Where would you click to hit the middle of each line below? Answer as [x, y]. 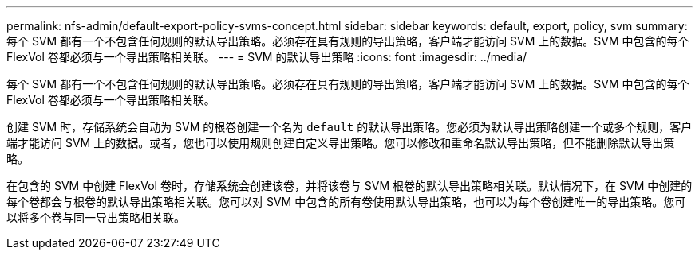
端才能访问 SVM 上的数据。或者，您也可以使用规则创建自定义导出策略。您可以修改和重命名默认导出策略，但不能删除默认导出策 [341, 143]
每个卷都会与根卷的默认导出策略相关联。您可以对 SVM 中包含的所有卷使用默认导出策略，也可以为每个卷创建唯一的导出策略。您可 [346, 202]
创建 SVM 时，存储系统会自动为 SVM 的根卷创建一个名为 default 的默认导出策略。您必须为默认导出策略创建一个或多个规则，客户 [349, 127]
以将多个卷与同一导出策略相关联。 [96, 217]
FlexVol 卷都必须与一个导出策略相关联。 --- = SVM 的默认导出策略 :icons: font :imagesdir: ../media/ [267, 57]
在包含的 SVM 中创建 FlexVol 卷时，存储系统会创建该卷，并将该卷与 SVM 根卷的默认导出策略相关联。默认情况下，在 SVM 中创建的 [349, 186]
